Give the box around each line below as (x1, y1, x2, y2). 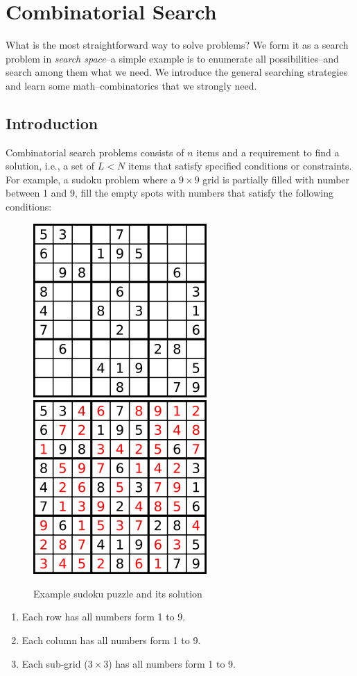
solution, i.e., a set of (6, 158, 95, 173)
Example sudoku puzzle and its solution (33, 586, 202, 600)
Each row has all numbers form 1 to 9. (21, 609, 186, 624)
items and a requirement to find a (196, 145, 340, 159)
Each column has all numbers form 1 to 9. (21, 633, 201, 648)
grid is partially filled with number (202, 172, 350, 186)
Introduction (6, 112, 98, 133)
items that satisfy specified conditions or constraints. (128, 158, 352, 173)
